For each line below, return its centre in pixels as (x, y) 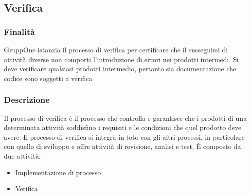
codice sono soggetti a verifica (48, 78)
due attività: (22, 155)
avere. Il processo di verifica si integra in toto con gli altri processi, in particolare (124, 137)
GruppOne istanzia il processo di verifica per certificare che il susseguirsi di (116, 49)
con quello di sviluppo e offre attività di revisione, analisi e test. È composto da (123, 146)
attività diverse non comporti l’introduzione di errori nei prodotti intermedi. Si (121, 59)
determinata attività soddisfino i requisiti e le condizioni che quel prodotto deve (123, 127)
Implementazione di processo (58, 172)
